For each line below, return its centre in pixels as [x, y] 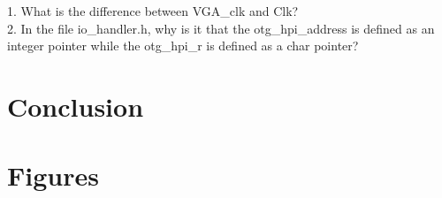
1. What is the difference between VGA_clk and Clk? [153, 11]
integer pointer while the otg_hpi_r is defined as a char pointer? [183, 46]
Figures [53, 175]
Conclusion [76, 106]
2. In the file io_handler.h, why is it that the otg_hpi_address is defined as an [221, 28]
